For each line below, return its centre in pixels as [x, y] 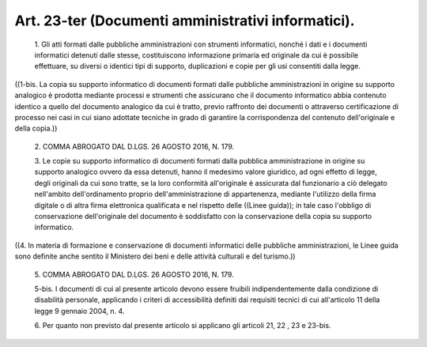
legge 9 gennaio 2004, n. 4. [79, 311]
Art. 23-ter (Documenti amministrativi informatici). [185, 21]
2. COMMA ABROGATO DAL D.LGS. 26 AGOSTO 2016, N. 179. [134, 146]
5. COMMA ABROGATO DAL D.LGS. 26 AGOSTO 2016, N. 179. [134, 274]
